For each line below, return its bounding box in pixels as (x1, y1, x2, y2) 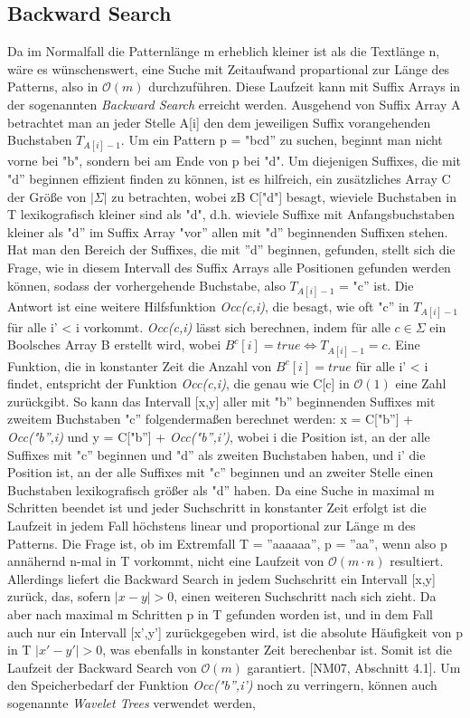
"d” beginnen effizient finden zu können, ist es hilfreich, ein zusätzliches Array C (7, 168, 451, 187)
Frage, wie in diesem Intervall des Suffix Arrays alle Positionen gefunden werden (7, 257, 451, 276)
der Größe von (7, 187, 87, 206)
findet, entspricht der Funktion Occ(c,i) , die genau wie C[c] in (7, 374, 350, 393)
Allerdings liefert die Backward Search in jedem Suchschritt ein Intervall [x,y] (7, 569, 436, 588)
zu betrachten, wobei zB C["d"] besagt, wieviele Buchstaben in (111, 187, 456, 206)
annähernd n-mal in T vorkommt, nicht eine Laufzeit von (7, 551, 324, 570)
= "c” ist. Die (338, 275, 414, 294)
